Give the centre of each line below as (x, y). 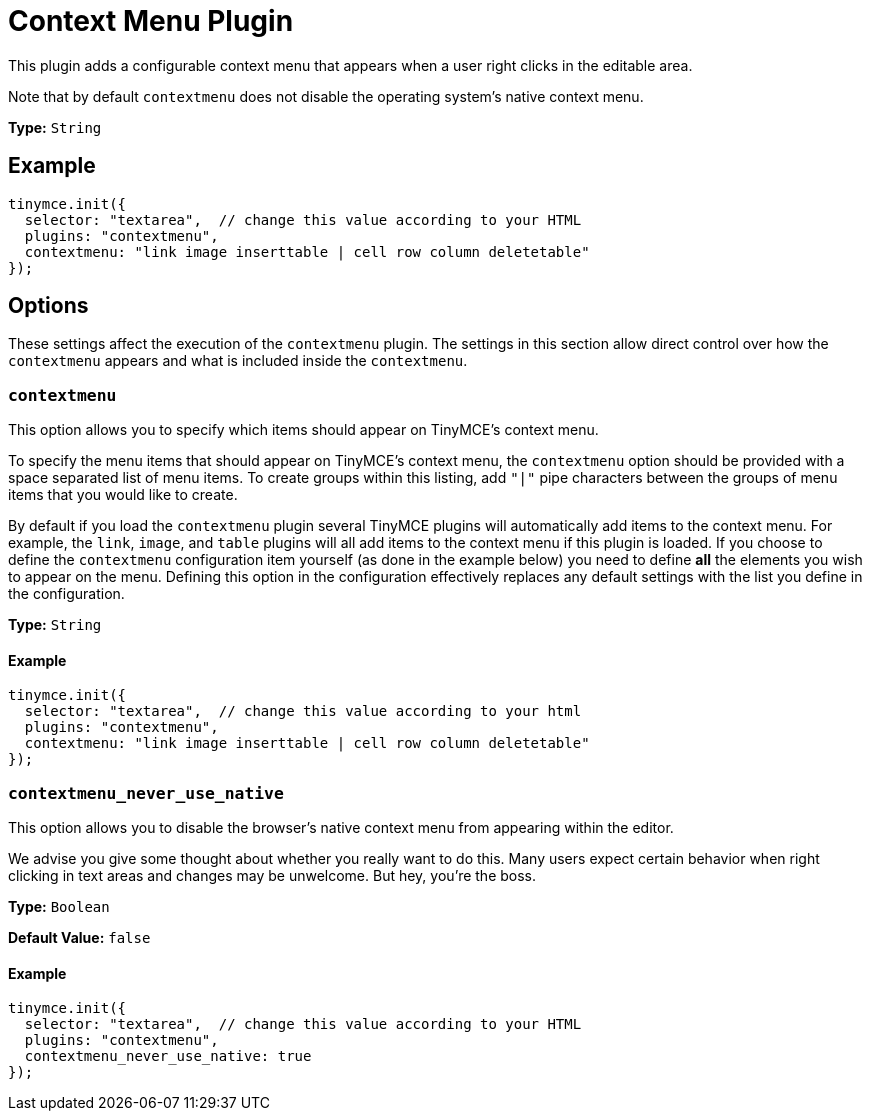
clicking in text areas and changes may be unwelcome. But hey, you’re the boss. (272, 876)
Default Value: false (79, 938)
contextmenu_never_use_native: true (168, 1056)
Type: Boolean (59, 907)
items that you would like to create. (123, 495)
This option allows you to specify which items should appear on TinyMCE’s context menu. (303, 430)
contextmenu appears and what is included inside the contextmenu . (238, 361)
